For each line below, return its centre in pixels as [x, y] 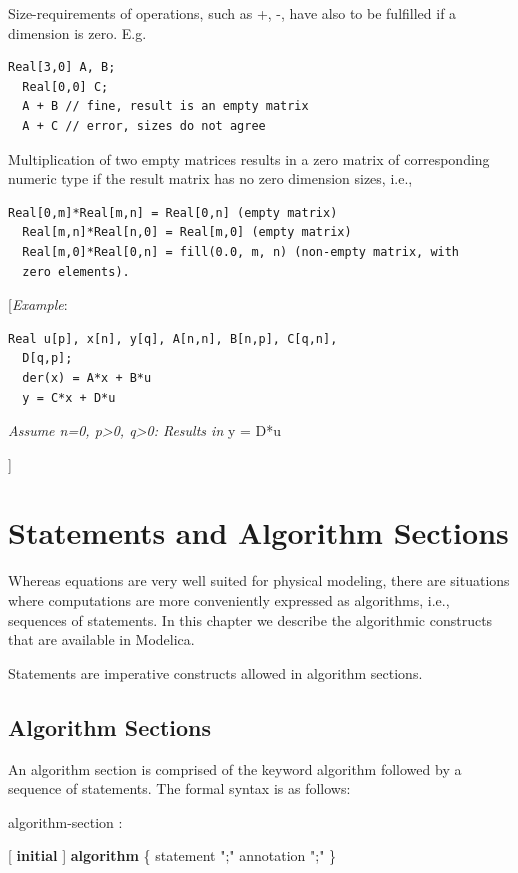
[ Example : [38, 304]
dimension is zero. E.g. [77, 32]
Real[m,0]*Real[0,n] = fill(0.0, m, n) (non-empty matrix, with [241, 251]
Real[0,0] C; [65, 86]
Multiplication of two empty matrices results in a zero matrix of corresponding [249, 158]
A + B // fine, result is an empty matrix [165, 106]
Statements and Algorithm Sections [258, 532]
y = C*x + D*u [69, 397]
